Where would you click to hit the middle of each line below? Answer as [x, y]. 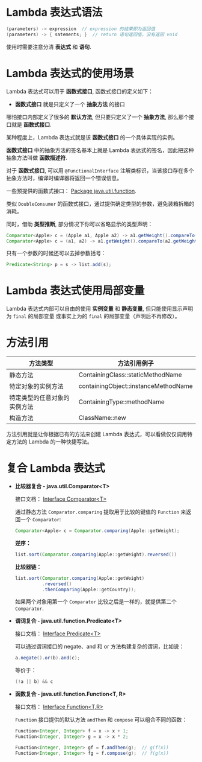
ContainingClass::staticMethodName [130, 375]
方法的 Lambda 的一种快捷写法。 [52, 442]
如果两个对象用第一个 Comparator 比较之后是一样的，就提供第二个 [96, 602]
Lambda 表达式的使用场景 [70, 73]
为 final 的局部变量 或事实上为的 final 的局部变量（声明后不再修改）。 [93, 316]
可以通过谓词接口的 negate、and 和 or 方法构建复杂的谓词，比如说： [99, 647]
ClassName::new [102, 418]
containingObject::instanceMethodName [136, 386]
